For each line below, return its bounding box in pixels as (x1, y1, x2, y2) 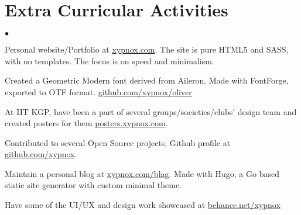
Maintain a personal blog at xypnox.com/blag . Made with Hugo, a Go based (5, 167, 279, 179)
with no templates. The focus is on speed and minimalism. (5, 54, 214, 67)
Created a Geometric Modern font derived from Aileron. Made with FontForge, (5, 74, 289, 86)
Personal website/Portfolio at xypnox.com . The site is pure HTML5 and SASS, (5, 43, 289, 56)
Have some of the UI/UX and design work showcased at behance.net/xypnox (5, 199, 281, 211)
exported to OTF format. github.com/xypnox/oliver (5, 85, 192, 98)
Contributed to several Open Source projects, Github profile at (5, 136, 231, 148)
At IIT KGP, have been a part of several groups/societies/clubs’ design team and (5, 105, 297, 117)
